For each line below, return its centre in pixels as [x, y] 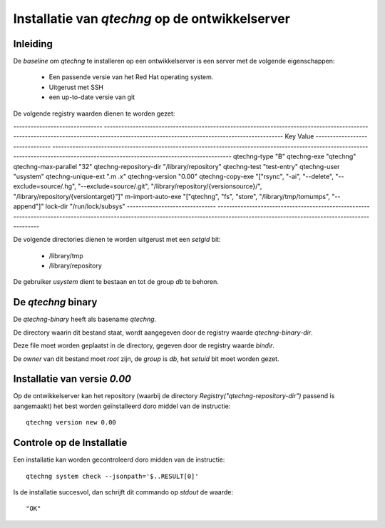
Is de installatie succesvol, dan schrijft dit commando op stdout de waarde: [123, 492]
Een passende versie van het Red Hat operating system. [131, 77]
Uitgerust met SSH [76, 87]
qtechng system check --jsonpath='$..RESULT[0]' [112, 476]
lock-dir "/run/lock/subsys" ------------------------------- [131, 206]
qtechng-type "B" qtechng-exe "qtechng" [294, 156]
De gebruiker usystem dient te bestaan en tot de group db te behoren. [116, 282]
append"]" [29, 206]
